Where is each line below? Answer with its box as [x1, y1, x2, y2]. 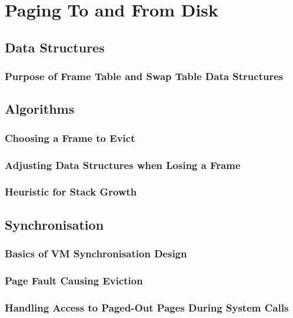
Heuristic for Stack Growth [5, 184, 137, 199]
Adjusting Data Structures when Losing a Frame [5, 157, 241, 172]
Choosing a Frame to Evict [5, 130, 135, 145]
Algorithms [5, 100, 75, 118]
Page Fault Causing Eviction [5, 273, 143, 287]
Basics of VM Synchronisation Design [5, 246, 187, 261]
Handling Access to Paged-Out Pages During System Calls [5, 300, 289, 314]
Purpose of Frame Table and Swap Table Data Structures [5, 69, 284, 84]
